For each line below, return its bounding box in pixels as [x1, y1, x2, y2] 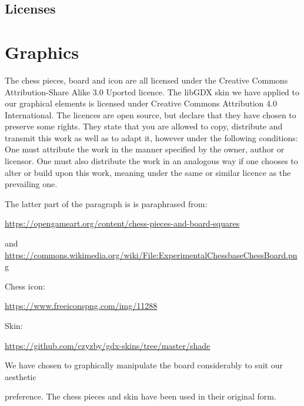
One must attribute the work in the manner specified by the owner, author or [5, 143, 285, 155]
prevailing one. [5, 178, 58, 190]
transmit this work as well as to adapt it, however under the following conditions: [5, 131, 298, 144]
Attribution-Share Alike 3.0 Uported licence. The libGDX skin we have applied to [5, 85, 300, 98]
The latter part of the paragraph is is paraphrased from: [5, 197, 208, 209]
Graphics [5, 39, 79, 64]
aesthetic [5, 370, 36, 382]
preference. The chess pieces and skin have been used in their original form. [5, 390, 276, 402]
